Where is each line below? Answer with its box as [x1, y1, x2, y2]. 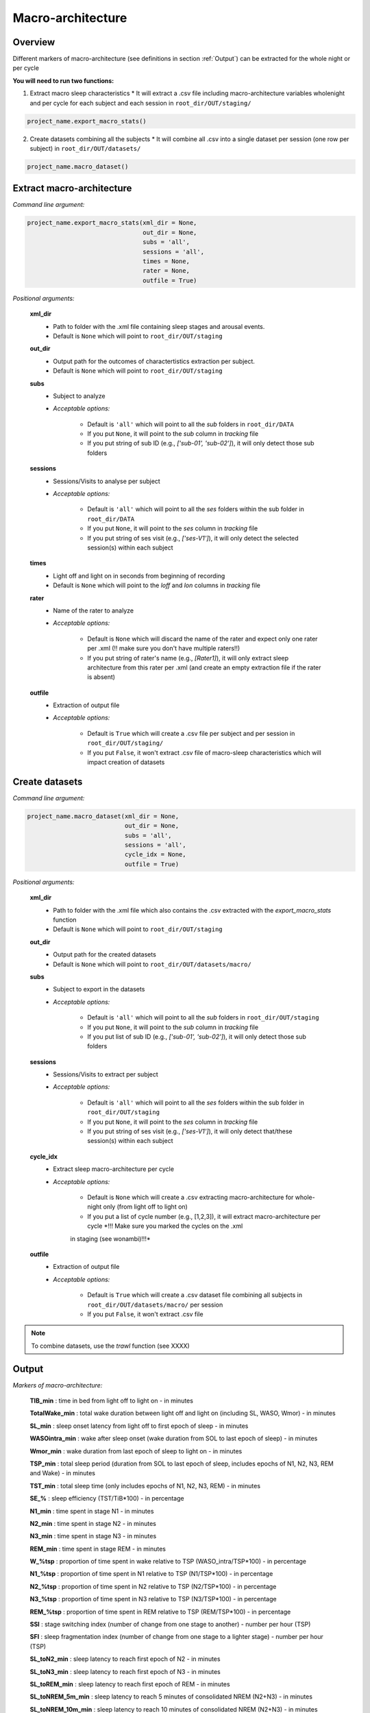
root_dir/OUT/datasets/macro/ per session [87, 1301, 223, 1309]
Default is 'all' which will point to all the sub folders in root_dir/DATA [87, 420, 294, 428]
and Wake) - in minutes [29, 1469, 96, 1477]
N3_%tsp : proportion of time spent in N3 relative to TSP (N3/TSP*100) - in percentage [29, 1595, 277, 1603]
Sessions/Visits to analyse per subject [53, 477, 160, 485]
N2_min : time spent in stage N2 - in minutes [29, 1519, 157, 1527]
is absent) [87, 673, 116, 681]
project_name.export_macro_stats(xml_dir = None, [27, 219, 197, 227]
